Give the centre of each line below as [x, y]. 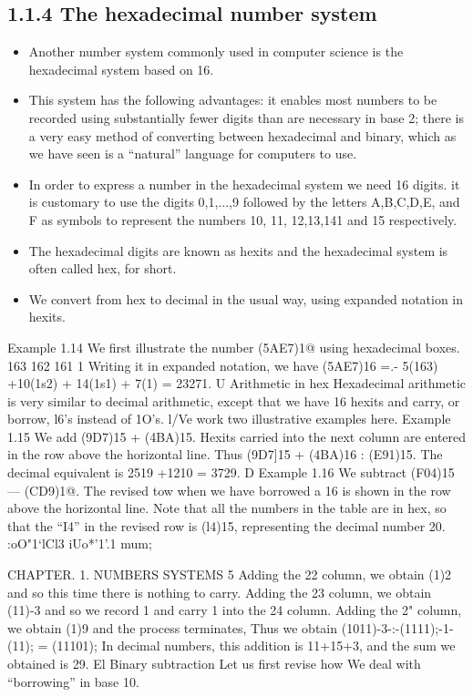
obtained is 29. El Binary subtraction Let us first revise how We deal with [214, 664]
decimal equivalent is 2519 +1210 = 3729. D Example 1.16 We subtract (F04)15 [231, 472]
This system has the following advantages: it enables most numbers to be [233, 100]
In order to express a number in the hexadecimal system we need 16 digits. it [244, 184]
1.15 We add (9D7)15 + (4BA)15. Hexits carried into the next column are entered [237, 436]
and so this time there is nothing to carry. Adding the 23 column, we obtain [220, 592]
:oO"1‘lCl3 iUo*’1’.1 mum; [80, 543]
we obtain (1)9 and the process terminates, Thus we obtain [173, 627]
